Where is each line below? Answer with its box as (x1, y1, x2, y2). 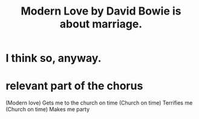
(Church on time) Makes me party (5, 106, 90, 113)
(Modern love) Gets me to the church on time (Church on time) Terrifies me (5, 99, 193, 107)
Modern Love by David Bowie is (21, 4, 181, 18)
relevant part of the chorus (5, 79, 143, 93)
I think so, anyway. (5, 52, 102, 65)
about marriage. (59, 17, 143, 31)
